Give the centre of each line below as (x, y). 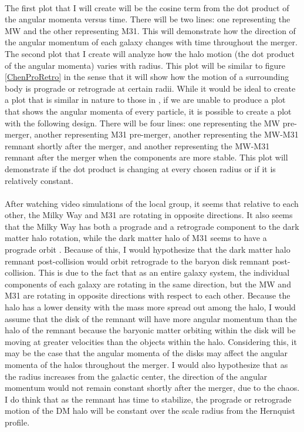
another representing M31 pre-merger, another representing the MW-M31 (166, 134)
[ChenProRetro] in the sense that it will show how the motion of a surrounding (147, 77)
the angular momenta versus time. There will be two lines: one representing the (148, 19)
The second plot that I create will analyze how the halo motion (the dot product (150, 53)
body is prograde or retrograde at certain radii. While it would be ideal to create (150, 88)
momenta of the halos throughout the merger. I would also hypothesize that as (146, 364)
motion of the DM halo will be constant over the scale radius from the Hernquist (150, 411)
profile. (17, 422)
